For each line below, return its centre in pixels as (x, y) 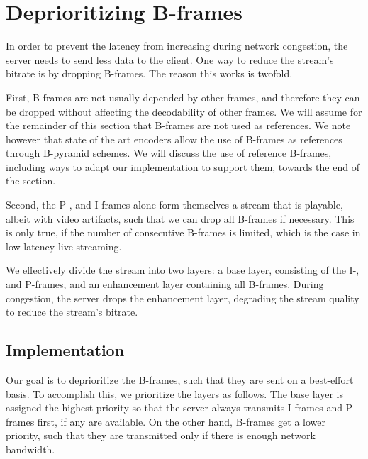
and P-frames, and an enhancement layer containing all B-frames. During (165, 284)
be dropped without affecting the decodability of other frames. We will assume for (184, 111)
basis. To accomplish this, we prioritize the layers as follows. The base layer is (174, 393)
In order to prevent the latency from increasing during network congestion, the (177, 46)
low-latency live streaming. (64, 246)
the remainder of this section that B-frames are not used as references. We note (178, 125)
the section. (31, 181)
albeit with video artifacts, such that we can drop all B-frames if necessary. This (180, 218)
